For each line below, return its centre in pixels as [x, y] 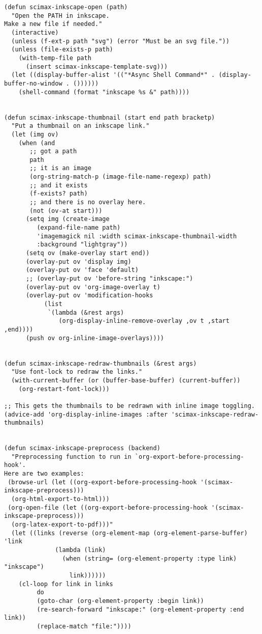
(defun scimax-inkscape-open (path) [66, 7]
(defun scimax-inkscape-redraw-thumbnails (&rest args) [101, 363]
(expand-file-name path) [79, 228]
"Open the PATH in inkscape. [60, 16]
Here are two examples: [44, 474]
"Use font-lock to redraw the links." [77, 372]
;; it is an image [60, 168]
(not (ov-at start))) [66, 211]
